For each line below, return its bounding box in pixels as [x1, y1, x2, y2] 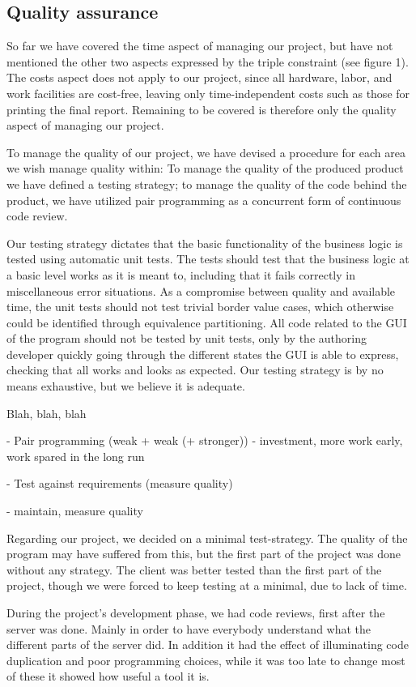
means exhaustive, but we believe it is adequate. [6, 378, 245, 395]
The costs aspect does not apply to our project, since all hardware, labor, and [6, 69, 393, 86]
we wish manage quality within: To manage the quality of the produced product [6, 160, 404, 177]
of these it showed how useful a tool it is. [6, 668, 210, 685]
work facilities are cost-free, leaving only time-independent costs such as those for [6, 84, 410, 101]
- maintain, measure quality [6, 502, 143, 519]
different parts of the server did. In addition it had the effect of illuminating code [6, 636, 409, 653]
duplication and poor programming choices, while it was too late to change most [6, 651, 405, 668]
